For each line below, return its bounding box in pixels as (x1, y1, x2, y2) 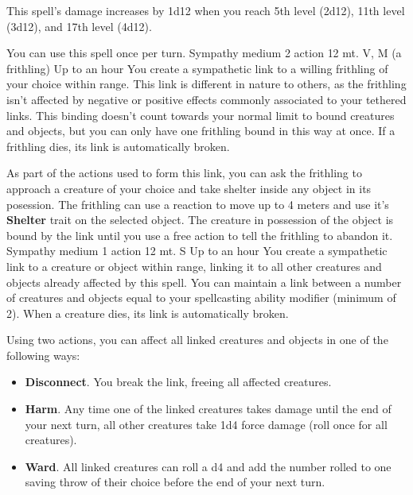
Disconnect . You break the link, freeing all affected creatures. (25, 373, 332, 390)
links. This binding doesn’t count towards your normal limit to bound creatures (6, 106, 395, 123)
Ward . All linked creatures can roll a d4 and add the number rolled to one (25, 458, 392, 474)
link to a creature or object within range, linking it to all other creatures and (6, 257, 382, 274)
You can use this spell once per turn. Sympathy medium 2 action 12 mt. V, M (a (6, 44, 402, 61)
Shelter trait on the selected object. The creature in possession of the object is (6, 211, 394, 228)
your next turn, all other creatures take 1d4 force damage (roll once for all (25, 416, 388, 432)
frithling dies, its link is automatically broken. (6, 137, 230, 154)
